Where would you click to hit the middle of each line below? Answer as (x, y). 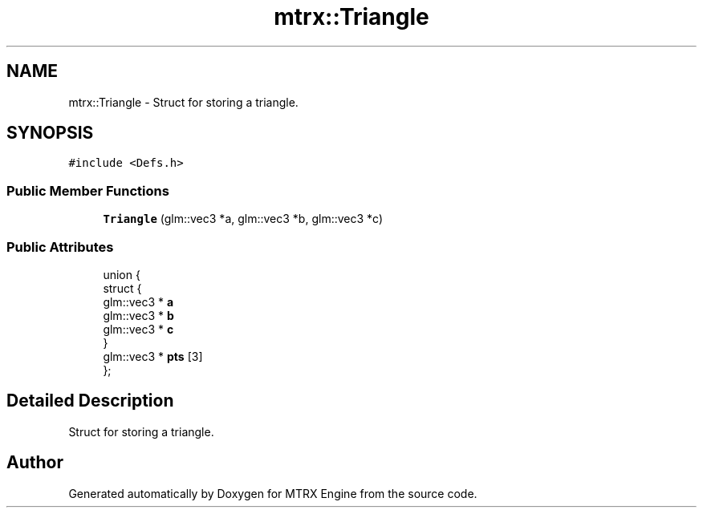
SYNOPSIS (50, 133)
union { (122, 274)
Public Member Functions (88, 190)
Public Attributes (60, 247)
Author (35, 463)
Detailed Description (90, 401)
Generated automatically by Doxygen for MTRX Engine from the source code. (273, 493)
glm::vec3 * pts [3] (153, 356)
